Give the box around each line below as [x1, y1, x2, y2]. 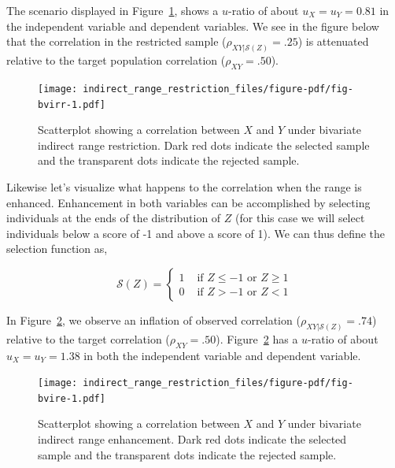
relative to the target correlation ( [6, 330, 170, 347]
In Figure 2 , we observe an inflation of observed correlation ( [6, 311, 301, 328]
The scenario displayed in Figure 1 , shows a [6, 2, 219, 18]
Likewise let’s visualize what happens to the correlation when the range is [6, 178, 362, 195]
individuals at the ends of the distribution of [6, 210, 221, 226]
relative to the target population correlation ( [6, 52, 226, 69]
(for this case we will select [235, 210, 365, 226]
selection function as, [6, 240, 108, 257]
